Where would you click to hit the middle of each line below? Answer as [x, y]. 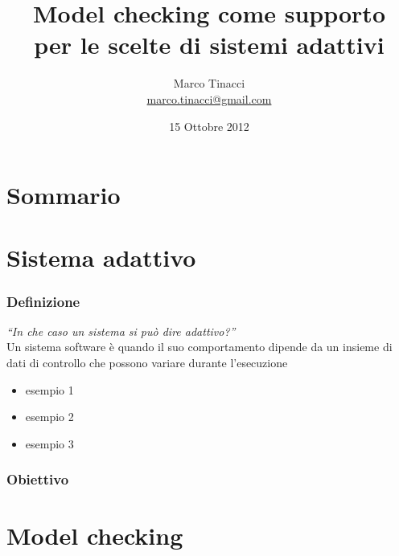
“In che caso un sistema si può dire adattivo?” [121, 331]
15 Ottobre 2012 [209, 126]
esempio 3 [49, 443]
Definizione [43, 301]
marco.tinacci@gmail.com [209, 98]
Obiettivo [38, 479]
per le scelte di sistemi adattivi [209, 45]
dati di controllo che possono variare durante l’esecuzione [147, 363]
